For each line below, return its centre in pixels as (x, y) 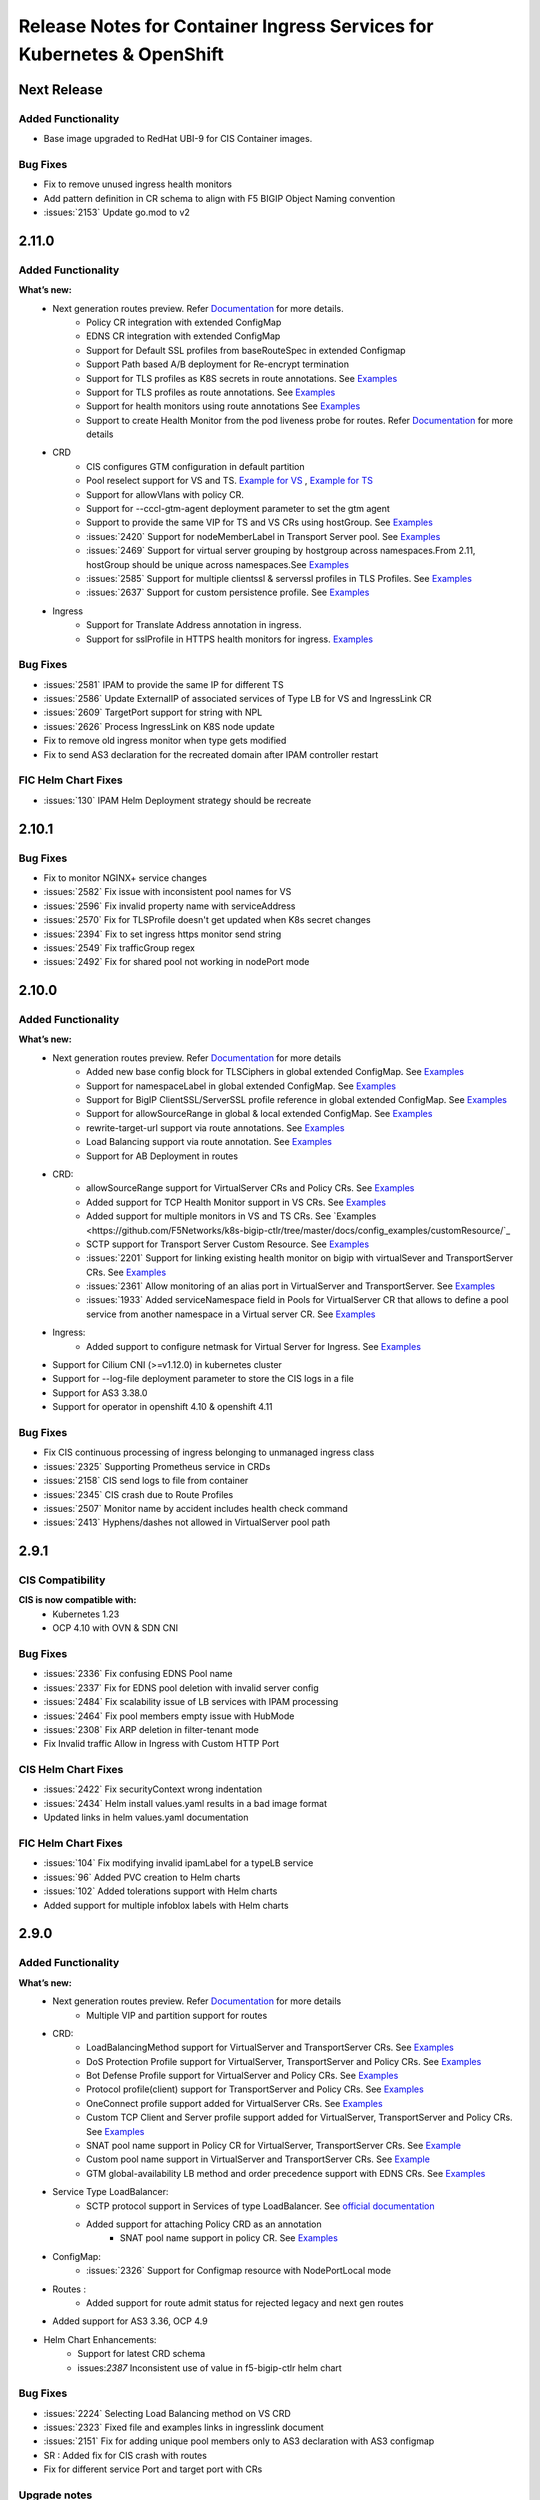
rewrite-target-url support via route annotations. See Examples (215, 1127)
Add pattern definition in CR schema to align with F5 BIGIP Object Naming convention (219, 198)
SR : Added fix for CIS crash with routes (125, 2455)
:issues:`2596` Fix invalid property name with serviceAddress (169, 906)
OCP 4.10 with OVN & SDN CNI (115, 1628)
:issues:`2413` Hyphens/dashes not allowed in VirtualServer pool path (186, 1522)
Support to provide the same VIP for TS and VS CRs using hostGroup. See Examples (260, 522)
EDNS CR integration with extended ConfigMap (183, 336)
